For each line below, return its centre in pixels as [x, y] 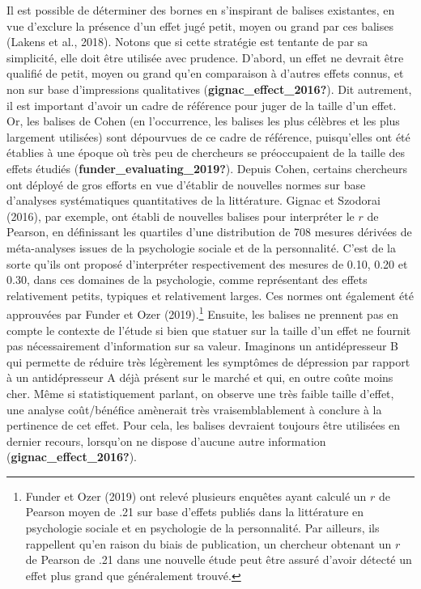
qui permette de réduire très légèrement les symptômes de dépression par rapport [208, 361]
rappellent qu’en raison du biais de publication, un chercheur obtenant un [208, 543]
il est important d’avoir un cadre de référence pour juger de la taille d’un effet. [202, 105]
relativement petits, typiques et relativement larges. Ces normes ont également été [210, 295]
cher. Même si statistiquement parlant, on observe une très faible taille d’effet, [200, 393]
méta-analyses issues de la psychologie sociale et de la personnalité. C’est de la [201, 247]
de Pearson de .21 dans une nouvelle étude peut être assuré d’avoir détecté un [219, 559]
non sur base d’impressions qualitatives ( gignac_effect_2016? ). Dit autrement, [209, 89]
